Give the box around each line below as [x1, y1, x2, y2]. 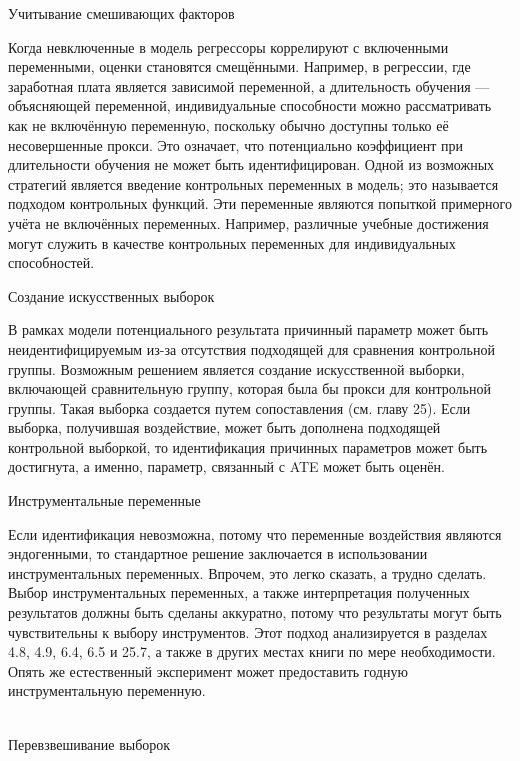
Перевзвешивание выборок [8, 733, 171, 754]
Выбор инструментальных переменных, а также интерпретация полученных [8, 582, 470, 603]
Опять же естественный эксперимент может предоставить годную [8, 660, 408, 681]
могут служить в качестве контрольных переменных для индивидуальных [8, 232, 456, 253]
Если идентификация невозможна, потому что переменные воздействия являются [8, 523, 502, 544]
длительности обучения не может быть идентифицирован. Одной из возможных [8, 154, 495, 175]
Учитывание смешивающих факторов [8, 3, 235, 23]
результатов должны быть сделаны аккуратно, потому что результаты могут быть [8, 602, 502, 623]
